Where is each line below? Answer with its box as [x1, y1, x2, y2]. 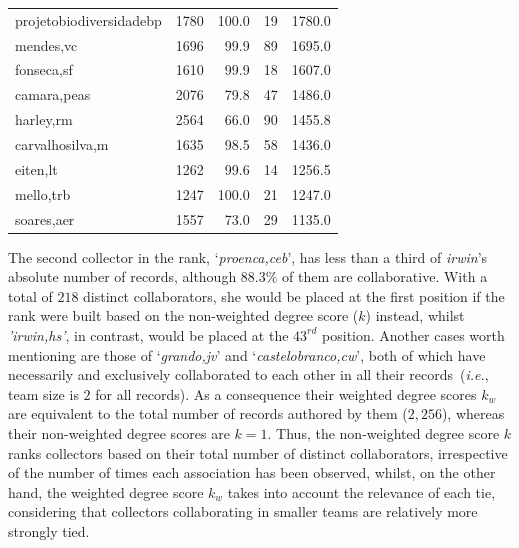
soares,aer [15, 208, 75, 229]
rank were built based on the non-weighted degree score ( [8, 305, 359, 326]
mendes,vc [15, 34, 78, 55]
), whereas [441, 403, 505, 424]
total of [8, 285, 53, 306]
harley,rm [15, 109, 73, 130]
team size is [8, 383, 79, 404]
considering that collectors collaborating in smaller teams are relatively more [8, 501, 478, 522]
